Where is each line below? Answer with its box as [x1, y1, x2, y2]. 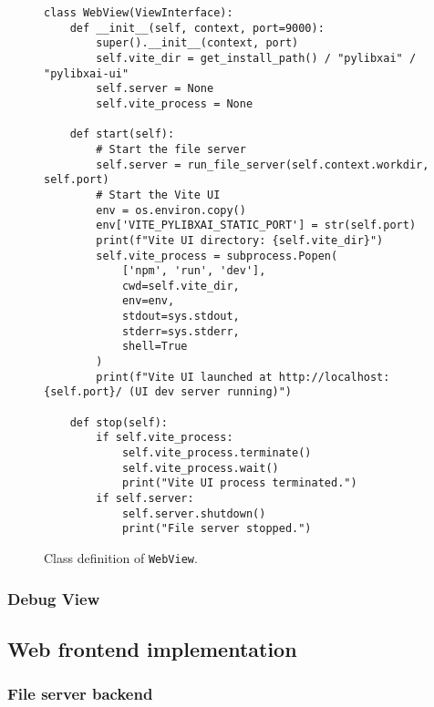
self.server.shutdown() [121, 507, 266, 520]
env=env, [121, 294, 175, 308]
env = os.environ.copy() [96, 203, 246, 217]
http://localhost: [278, 370, 390, 384]
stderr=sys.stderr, [121, 324, 240, 338]
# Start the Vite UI [96, 188, 221, 201]
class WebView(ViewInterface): [44, 6, 233, 19]
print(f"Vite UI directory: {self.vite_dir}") [96, 233, 384, 247]
